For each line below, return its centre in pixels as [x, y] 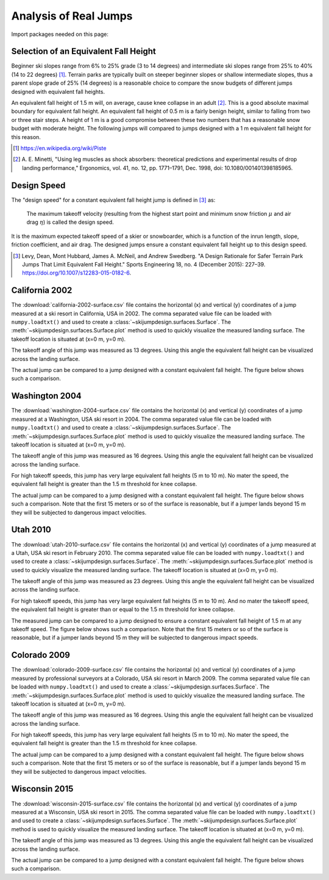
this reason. [26, 137]
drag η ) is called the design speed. [70, 222]
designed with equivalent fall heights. [58, 91]
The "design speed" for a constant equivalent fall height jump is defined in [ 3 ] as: [113, 200]
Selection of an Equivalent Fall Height [84, 52]
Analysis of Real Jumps [72, 16]
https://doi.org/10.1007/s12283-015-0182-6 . [76, 273]
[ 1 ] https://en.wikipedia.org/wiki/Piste [60, 148]
